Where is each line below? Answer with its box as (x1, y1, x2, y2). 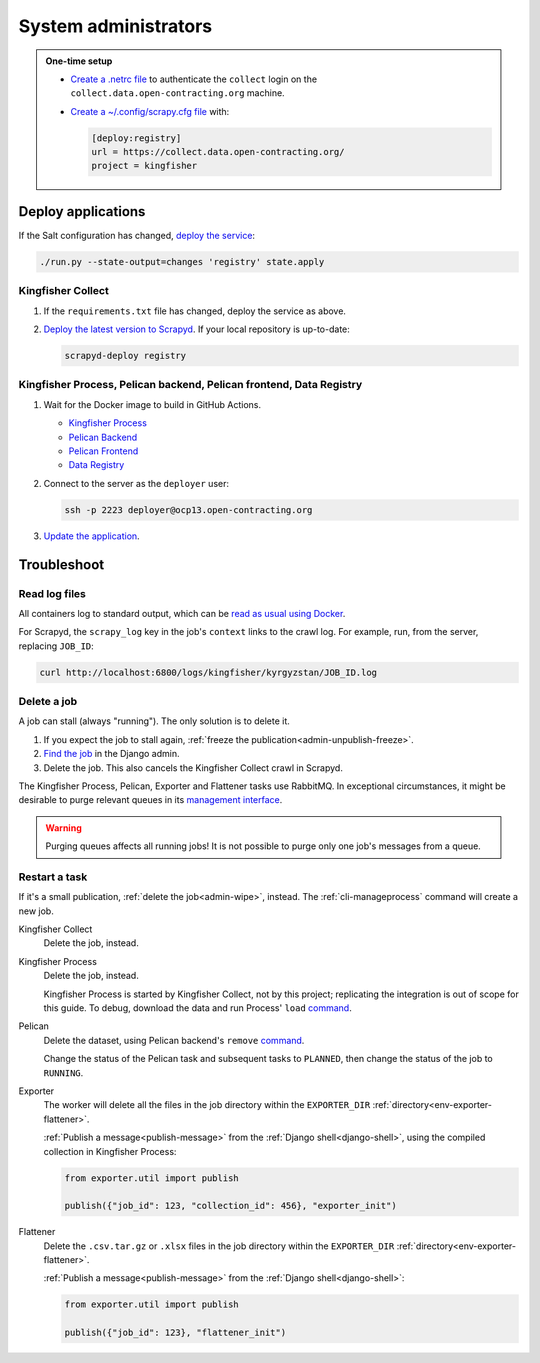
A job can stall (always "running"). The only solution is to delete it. (18, 715, 290, 727)
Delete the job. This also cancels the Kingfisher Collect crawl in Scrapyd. (43, 761, 344, 774)
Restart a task (18, 870, 88, 884)
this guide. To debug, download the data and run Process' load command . (43, 1002, 352, 1014)
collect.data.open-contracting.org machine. (70, 87, 285, 99)
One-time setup (45, 55, 113, 67)
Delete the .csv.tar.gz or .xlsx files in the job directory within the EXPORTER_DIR (43, 1240, 395, 1252)
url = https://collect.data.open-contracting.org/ (91, 146, 345, 158)
